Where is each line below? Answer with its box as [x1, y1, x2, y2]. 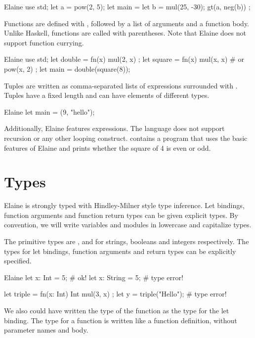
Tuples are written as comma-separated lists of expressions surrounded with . [4, 80, 238, 90]
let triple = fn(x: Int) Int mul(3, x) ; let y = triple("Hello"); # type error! [4, 289, 227, 299]
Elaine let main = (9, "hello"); [4, 106, 95, 117]
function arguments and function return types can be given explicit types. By [4, 210, 238, 220]
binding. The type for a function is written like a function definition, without [4, 315, 237, 325]
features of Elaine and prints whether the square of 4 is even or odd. [4, 142, 211, 153]
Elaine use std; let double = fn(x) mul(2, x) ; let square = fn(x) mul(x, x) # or [4, 54, 244, 64]
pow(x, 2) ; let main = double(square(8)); [4, 63, 130, 74]
